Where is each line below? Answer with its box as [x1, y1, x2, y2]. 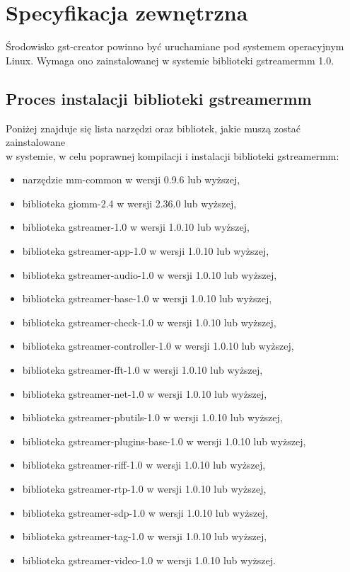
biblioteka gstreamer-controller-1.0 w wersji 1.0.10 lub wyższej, [22, 338, 294, 353]
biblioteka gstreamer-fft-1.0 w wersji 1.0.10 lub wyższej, [22, 362, 263, 377]
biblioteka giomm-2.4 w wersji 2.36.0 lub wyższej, [22, 195, 237, 210]
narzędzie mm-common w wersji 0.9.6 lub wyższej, [22, 172, 240, 187]
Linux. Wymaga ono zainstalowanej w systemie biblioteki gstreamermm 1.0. [6, 52, 334, 67]
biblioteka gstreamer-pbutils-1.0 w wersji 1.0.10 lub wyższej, [22, 410, 283, 425]
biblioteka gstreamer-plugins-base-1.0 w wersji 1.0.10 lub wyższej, [22, 433, 306, 448]
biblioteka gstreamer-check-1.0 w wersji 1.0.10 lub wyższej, [22, 314, 276, 329]
